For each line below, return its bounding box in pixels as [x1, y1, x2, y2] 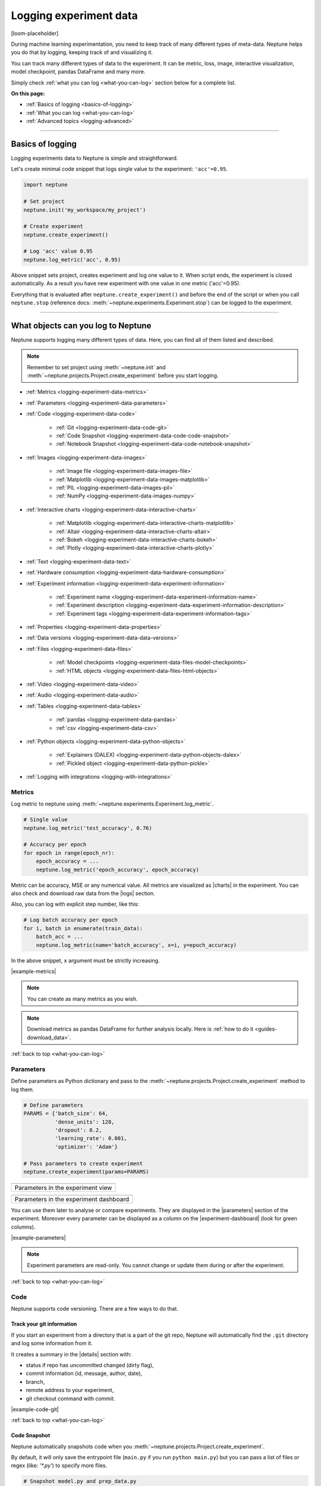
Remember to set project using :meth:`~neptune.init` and [27, 363, 166, 371]
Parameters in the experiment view [14, 1183, 112, 1192]
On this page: [11, 90, 45, 97]
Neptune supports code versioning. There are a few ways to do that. [11, 1305, 178, 1312]
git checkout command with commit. [26, 1394, 115, 1402]
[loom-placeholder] [11, 30, 59, 37]
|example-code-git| [11, 1406, 59, 1413]
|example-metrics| [11, 968, 56, 975]
